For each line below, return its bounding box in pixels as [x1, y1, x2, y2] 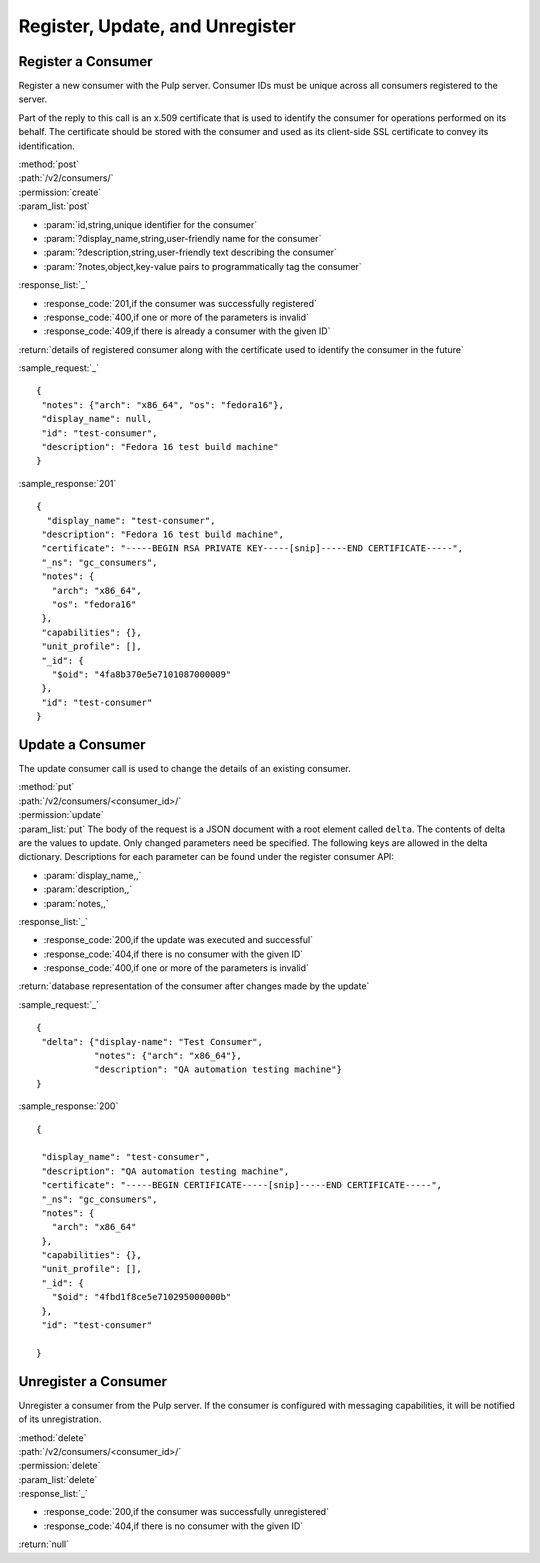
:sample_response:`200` [18, 1100, 119, 1112]
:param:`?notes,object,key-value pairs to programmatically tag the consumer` [43, 260, 362, 272]
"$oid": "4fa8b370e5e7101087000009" [51, 668, 232, 680]
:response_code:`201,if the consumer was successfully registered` [43, 297, 317, 309]
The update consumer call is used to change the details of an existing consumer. [18, 762, 351, 774]
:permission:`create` [18, 186, 102, 198]
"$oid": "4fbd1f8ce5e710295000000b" [51, 1291, 232, 1303]
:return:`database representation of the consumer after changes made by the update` [18, 980, 370, 992]
